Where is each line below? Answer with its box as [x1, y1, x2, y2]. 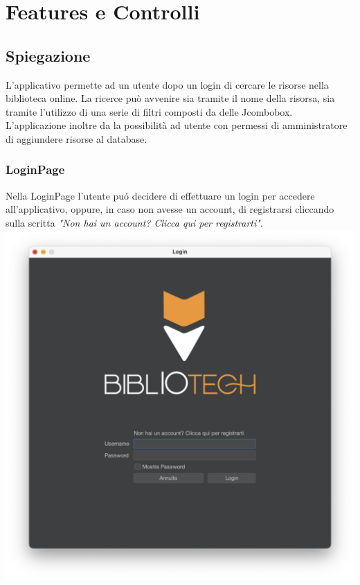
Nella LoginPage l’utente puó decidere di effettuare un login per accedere [6, 188, 315, 202]
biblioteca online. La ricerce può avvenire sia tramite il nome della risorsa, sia [6, 91, 335, 105]
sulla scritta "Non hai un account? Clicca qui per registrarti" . [6, 215, 263, 229]
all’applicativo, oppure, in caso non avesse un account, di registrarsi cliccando [6, 202, 334, 216]
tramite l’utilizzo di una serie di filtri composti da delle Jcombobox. [6, 104, 293, 119]
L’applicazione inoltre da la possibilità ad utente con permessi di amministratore [6, 118, 348, 132]
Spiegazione [6, 44, 91, 66]
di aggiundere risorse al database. [6, 131, 147, 146]
